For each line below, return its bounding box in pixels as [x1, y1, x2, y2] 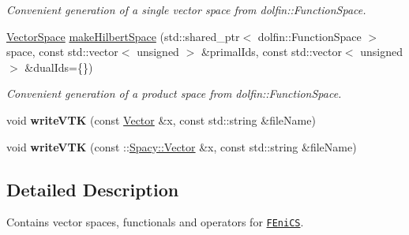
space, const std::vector [6, 43, 118, 60]
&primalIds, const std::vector [201, 43, 342, 60]
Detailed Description [6, 177, 179, 201]
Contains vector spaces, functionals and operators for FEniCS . [6, 214, 304, 230]
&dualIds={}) [24, 58, 93, 75]
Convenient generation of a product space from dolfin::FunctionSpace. [6, 85, 342, 102]
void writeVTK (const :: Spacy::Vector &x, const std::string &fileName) [6, 138, 357, 155]
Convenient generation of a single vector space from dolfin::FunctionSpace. [6, 2, 366, 17]
